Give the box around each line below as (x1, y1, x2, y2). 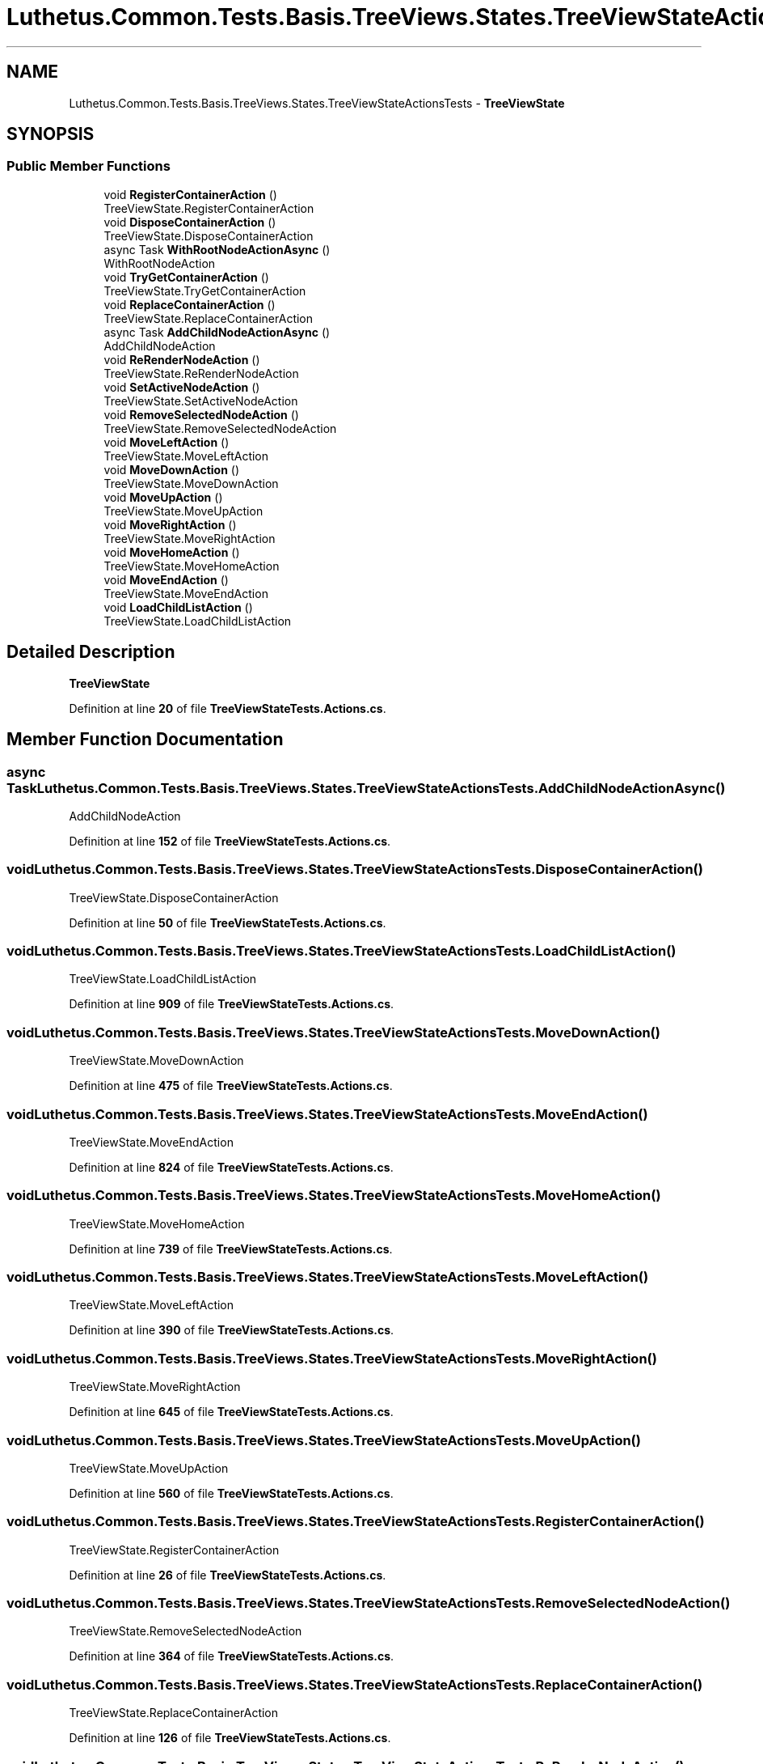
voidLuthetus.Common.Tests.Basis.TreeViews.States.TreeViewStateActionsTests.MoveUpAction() (6, 1431, 641, 1448)
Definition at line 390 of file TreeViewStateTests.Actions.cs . (69, 1323, 394, 1338)
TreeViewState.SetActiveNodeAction (103, 393, 298, 408)
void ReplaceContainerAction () (103, 297, 276, 312)
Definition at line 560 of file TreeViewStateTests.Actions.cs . (69, 1486, 394, 1500)
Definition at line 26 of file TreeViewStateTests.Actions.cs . (69, 1567, 386, 1582)
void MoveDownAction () (103, 462, 240, 477)
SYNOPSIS (6, 124, 95, 145)
